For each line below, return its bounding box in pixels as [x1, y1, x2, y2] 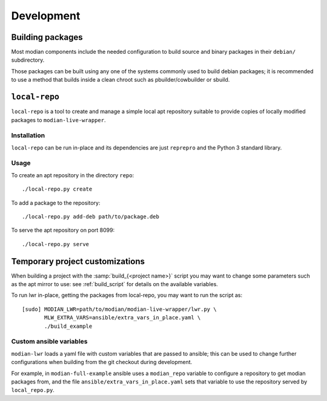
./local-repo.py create [22, 186, 93, 193]
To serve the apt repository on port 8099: [11, 227, 115, 234]
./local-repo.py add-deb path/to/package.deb [22, 213, 160, 220]
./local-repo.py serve [22, 241, 90, 247]
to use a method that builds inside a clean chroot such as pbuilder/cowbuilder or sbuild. [11, 76, 230, 83]
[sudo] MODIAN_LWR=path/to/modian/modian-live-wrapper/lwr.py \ [22, 305, 217, 313]
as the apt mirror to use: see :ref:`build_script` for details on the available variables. [11, 281, 218, 288]
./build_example [44, 322, 93, 330]
